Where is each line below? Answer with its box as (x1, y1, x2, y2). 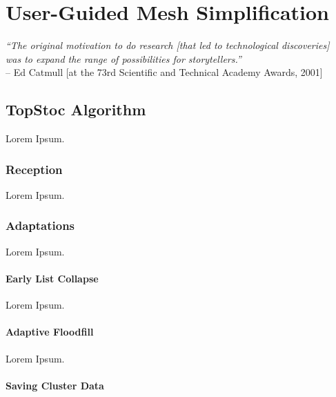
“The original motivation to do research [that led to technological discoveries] (6, 38, 330, 52)
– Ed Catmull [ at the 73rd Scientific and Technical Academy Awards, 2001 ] (6, 65, 323, 79)
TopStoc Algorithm (6, 99, 146, 120)
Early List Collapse (6, 271, 99, 285)
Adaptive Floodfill (6, 325, 94, 339)
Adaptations (6, 217, 75, 234)
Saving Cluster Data (6, 378, 104, 392)
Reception (6, 160, 63, 177)
